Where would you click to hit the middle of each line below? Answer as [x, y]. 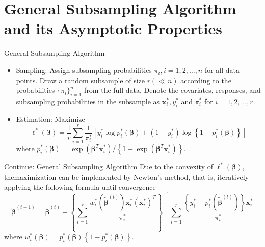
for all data [222, 70]
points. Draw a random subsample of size [80, 80]
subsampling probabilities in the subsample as [88, 101]
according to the [206, 80]
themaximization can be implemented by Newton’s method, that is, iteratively [127, 177]
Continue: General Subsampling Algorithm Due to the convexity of [109, 167]
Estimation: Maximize [50, 119]
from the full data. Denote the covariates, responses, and [173, 90]
